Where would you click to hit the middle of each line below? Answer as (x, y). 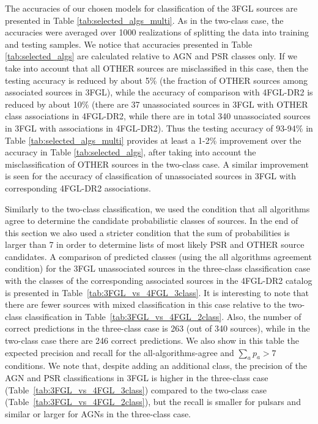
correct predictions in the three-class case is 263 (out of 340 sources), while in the (157, 328)
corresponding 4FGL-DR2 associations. (78, 188)
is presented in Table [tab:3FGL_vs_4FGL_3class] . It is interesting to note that (157, 292)
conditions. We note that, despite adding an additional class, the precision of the (156, 366)
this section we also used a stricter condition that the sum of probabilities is (147, 232)
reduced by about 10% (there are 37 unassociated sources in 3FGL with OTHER (157, 104)
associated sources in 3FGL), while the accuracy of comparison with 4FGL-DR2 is (159, 92)
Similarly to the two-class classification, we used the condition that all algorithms (157, 208)
